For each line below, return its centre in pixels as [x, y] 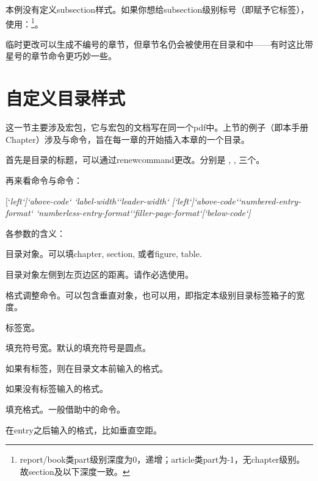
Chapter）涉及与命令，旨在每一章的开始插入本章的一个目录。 [128, 139]
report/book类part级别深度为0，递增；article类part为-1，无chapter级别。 [162, 459]
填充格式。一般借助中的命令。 [65, 409]
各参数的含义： [35, 233]
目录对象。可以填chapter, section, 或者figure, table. [104, 254]
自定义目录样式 [66, 98]
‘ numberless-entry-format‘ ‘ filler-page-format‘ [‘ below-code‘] [143, 213]
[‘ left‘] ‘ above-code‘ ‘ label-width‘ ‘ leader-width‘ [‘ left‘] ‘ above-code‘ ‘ [123, 201]
